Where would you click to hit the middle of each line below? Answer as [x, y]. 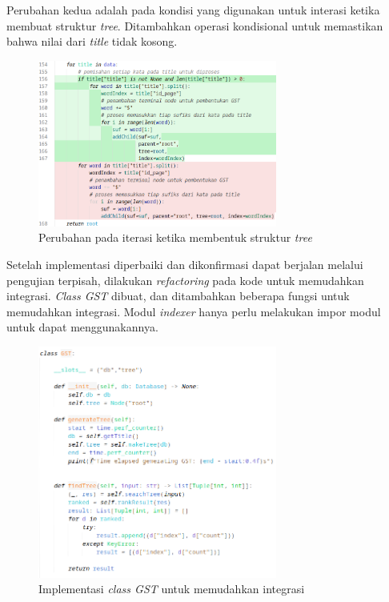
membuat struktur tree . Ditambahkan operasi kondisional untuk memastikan [195, 25]
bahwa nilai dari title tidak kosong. [92, 41]
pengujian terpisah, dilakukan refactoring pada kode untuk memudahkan [185, 280]
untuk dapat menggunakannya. [82, 327]
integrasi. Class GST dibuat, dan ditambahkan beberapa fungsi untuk [178, 296]
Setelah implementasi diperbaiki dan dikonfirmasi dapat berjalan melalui [185, 264]
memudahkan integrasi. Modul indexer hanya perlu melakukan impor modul [194, 311]
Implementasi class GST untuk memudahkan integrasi [172, 589]
